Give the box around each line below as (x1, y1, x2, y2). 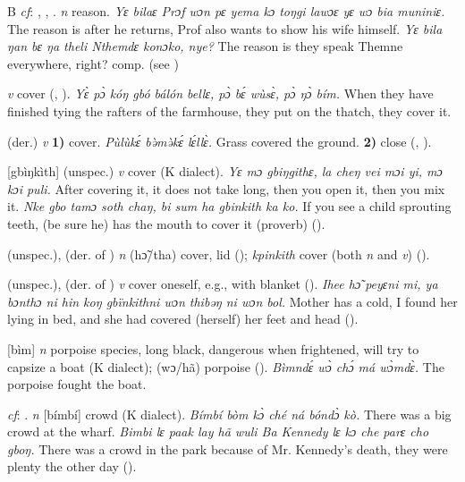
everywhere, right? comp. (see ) (7, 54, 179, 72)
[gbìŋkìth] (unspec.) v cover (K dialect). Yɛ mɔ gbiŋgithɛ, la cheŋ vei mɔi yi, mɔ (7, 162, 443, 181)
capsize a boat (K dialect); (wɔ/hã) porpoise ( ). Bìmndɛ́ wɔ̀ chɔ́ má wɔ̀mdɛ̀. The (7, 357, 444, 376)
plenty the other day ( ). (7, 457, 137, 476)
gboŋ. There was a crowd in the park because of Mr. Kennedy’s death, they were (7, 439, 448, 458)
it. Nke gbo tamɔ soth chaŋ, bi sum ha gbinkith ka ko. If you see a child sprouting (7, 197, 452, 216)
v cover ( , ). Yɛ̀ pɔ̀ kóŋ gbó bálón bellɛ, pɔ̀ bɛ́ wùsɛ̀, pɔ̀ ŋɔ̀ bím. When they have (7, 84, 434, 103)
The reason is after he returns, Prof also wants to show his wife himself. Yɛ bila (7, 19, 443, 38)
